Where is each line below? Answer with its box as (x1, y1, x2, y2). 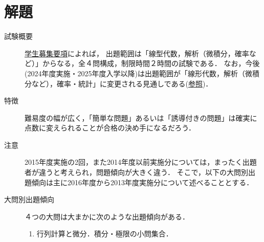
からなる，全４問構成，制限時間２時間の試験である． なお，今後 (42, 58, 260, 69)
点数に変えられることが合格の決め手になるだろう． (25, 122, 196, 133)
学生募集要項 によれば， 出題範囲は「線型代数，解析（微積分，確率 (25, 48, 249, 58)
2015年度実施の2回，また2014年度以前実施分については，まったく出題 (25, 157, 257, 167)
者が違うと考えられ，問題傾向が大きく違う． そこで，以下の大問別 (25, 167, 248, 178)
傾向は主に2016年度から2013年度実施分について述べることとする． (31, 177, 254, 187)
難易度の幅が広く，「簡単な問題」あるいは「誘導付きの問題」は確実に (25, 112, 257, 123)
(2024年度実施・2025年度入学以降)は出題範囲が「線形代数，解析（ (25, 68, 245, 78)
